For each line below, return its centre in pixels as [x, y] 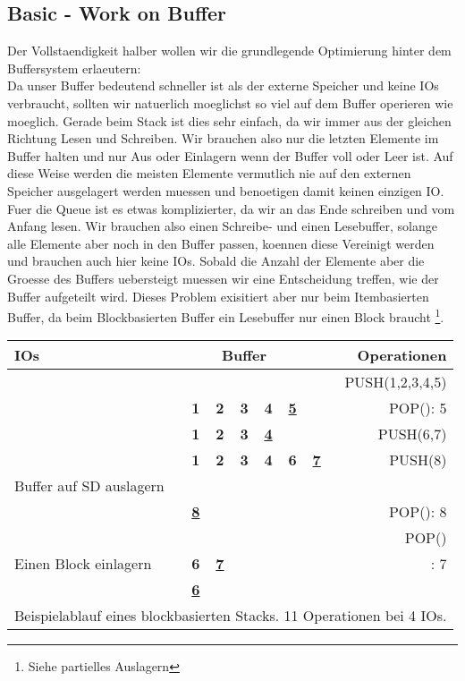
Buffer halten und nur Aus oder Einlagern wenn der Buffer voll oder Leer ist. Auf [230, 155]
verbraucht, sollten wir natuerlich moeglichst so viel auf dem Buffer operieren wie [230, 102]
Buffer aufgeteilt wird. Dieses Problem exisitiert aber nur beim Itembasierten [218, 296]
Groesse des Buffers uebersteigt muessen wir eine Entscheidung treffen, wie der [223, 278]
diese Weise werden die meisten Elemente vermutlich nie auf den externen [209, 173]
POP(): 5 [418, 408]
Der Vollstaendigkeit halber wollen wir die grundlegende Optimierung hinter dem [229, 51]
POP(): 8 [418, 512]
